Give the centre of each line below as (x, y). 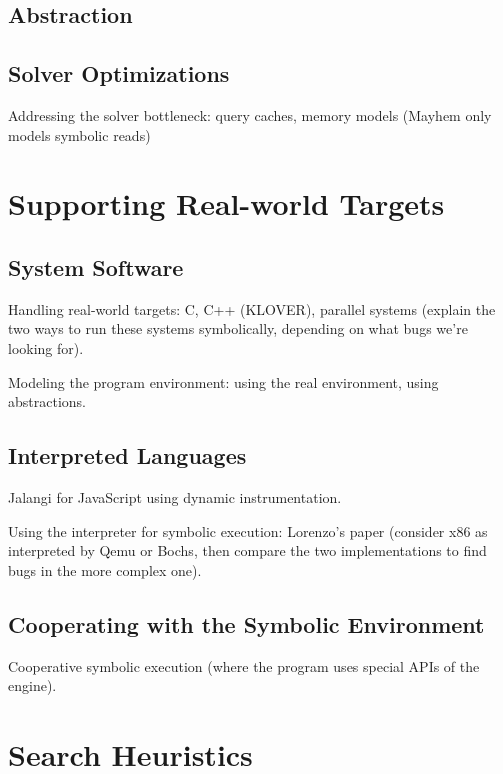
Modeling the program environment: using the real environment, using (223, 381)
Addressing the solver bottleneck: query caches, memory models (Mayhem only (250, 114)
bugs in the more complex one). (105, 569)
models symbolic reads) (79, 134)
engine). (32, 685)
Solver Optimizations (119, 73)
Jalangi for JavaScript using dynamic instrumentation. (175, 496)
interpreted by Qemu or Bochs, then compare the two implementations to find (247, 550)
